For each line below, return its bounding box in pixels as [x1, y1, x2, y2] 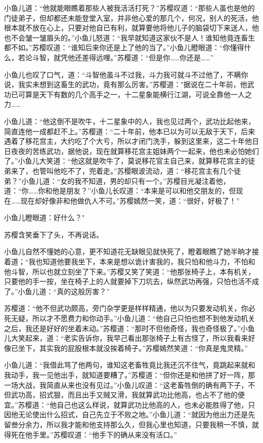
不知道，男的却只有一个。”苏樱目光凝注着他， [81, 175, 230, 186]
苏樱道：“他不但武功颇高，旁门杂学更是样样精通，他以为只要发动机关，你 [4, 303, 248, 313]
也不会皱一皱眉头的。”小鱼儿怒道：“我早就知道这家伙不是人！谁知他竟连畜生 [4, 32, 255, 43]
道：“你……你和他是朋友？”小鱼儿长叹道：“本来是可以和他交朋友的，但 [4, 185, 236, 196]
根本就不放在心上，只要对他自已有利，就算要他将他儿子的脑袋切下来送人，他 [4, 22, 259, 33]
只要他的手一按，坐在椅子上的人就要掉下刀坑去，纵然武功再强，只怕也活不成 [4, 276, 259, 287]
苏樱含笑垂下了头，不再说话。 [4, 229, 103, 239]
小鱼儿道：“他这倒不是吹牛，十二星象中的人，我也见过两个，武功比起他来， [4, 115, 255, 126]
